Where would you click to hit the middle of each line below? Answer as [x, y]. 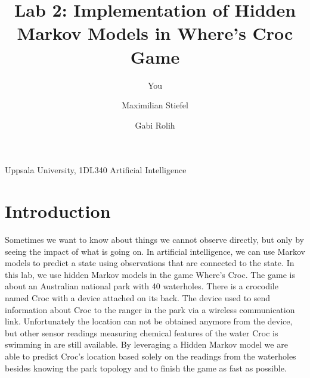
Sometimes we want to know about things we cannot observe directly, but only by [154, 239]
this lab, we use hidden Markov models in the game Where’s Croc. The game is [150, 274]
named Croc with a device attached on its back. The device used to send [138, 297]
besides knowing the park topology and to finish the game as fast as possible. [146, 368]
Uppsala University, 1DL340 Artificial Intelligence [96, 170]
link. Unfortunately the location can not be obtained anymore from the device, [149, 321]
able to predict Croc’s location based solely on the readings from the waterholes [151, 356]
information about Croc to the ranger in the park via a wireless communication [150, 309]
